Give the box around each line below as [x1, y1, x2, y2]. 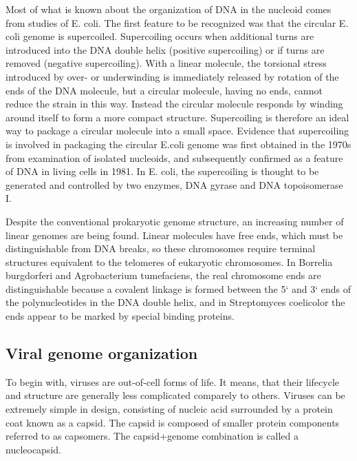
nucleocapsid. [6, 442, 61, 456]
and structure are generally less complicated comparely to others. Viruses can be [6, 388, 345, 402]
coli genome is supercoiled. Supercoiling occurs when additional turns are [6, 29, 314, 43]
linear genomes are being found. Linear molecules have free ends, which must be [6, 227, 343, 242]
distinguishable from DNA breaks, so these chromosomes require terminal [6, 241, 316, 256]
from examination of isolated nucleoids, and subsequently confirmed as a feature [6, 150, 343, 165]
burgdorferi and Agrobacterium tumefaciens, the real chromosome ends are [6, 268, 321, 283]
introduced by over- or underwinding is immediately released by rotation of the [6, 69, 339, 83]
